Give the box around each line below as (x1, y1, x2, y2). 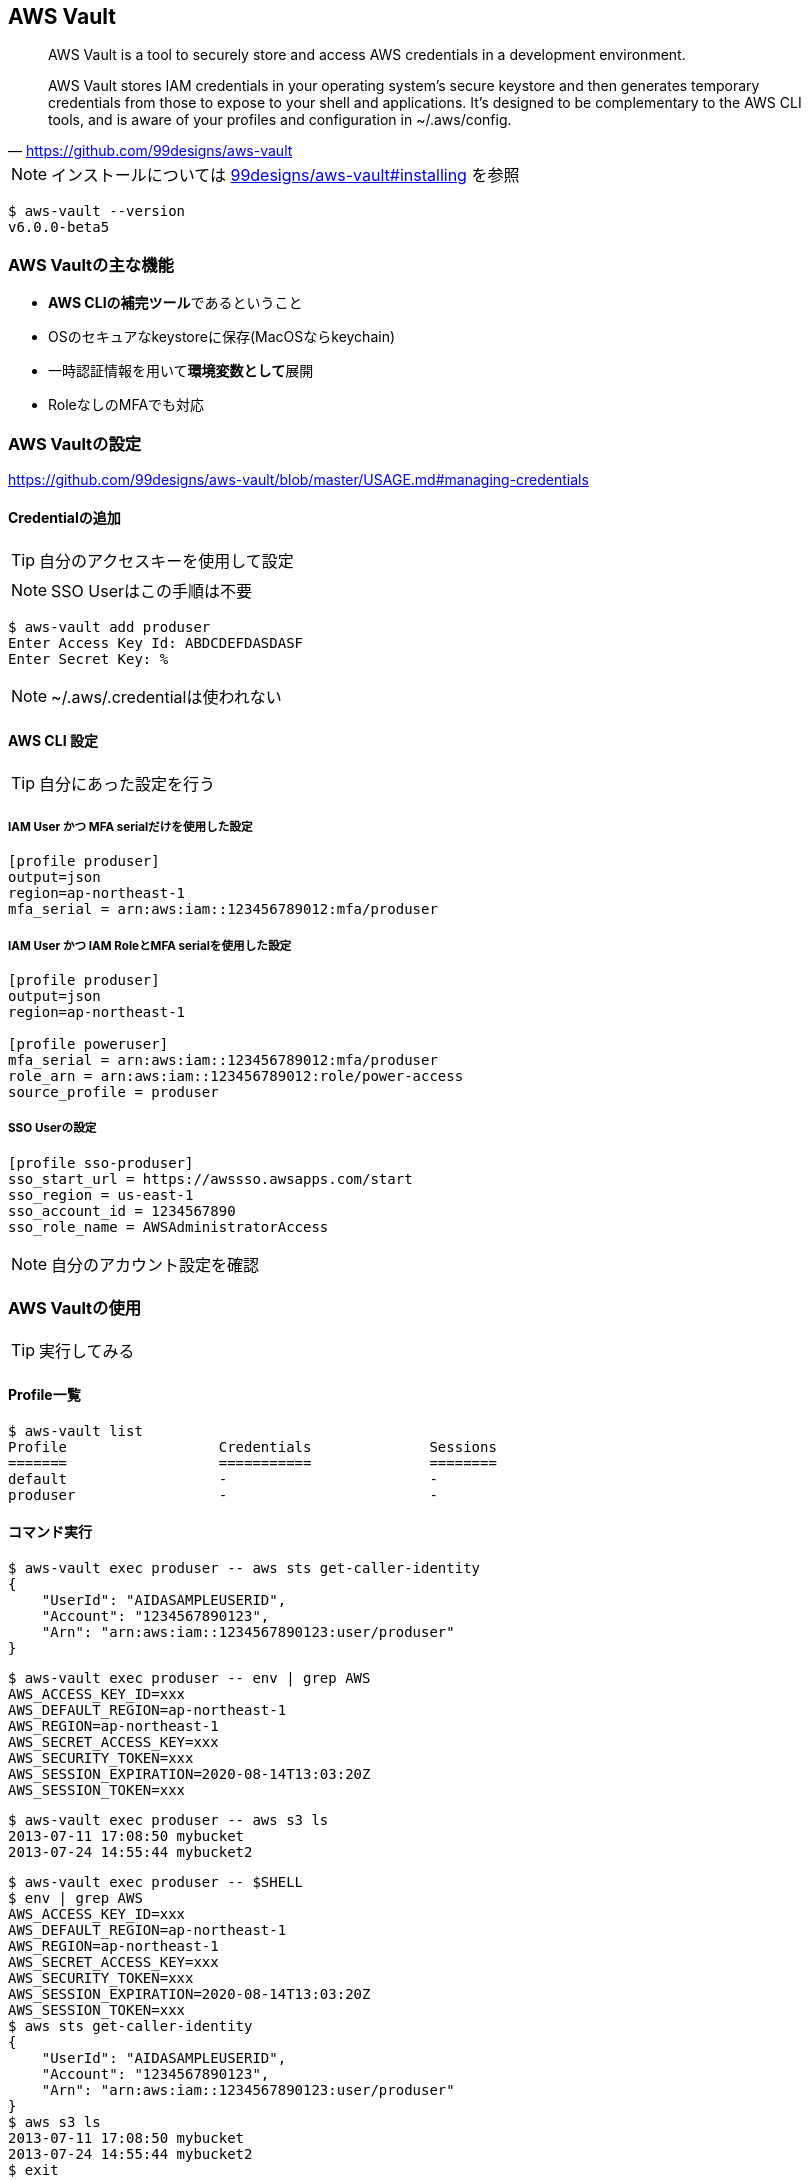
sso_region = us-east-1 (8, 1186, 194, 1203)
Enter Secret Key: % (8, 651, 169, 668)
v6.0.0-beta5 (8, 219, 110, 236)
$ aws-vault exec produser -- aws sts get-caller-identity (8, 1559, 481, 1576)
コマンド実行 (8, 1523, 92, 1541)
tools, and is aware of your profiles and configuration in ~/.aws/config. (48, 111, 512, 129)
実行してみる (39, 1341, 135, 1362)
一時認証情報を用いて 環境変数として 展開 (48, 362, 314, 380)
